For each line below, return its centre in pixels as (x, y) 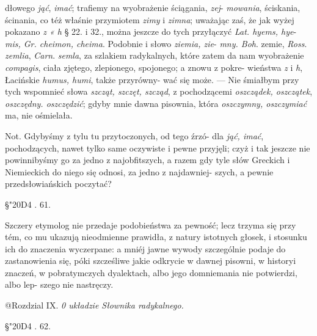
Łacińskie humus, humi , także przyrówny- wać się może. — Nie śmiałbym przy (152, 79)
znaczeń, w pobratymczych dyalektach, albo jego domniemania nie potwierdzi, (151, 272)
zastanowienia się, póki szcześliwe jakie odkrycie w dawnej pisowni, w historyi (151, 261)
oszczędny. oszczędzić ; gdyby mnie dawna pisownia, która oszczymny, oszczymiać (156, 103)
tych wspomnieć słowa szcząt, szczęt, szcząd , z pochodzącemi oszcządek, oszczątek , (159, 91)
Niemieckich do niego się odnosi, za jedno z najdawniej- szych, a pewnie (139, 171)
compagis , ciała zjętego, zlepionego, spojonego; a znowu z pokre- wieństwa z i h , (154, 67)
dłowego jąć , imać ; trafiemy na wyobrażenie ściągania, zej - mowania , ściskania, (153, 7)
